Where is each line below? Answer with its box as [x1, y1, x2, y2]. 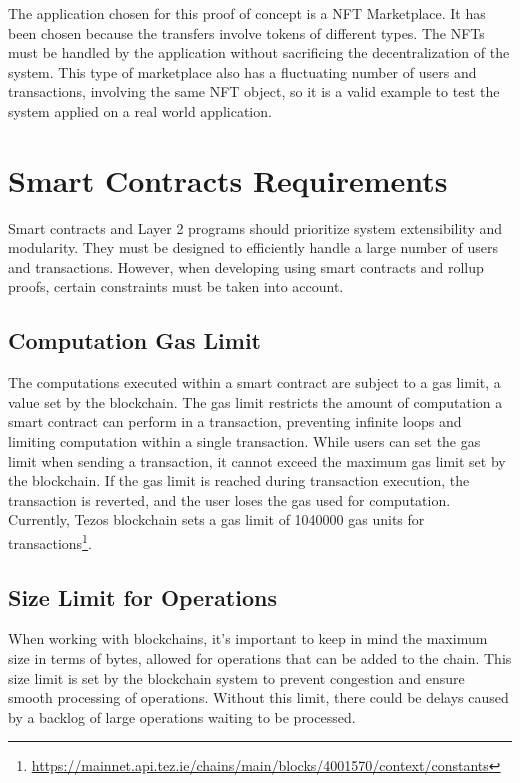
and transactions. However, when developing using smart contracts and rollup [8, 256, 484, 277]
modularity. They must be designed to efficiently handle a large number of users [8, 237, 499, 258]
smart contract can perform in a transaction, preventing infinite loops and [8, 411, 462, 432]
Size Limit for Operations [8, 581, 277, 612]
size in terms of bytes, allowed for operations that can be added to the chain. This [8, 648, 512, 669]
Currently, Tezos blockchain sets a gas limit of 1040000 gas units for [8, 509, 425, 530]
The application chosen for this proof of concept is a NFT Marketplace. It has [8, 3, 486, 23]
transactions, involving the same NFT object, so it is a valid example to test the [8, 81, 500, 102]
